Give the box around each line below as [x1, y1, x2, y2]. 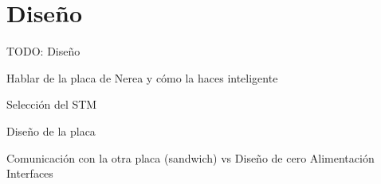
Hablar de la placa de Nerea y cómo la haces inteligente [6, 69, 278, 86]
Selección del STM [6, 96, 97, 113]
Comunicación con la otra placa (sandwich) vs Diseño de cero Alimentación [6, 149, 375, 166]
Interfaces [6, 165, 53, 182]
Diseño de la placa [6, 122, 96, 139]
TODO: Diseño [6, 43, 81, 59]
